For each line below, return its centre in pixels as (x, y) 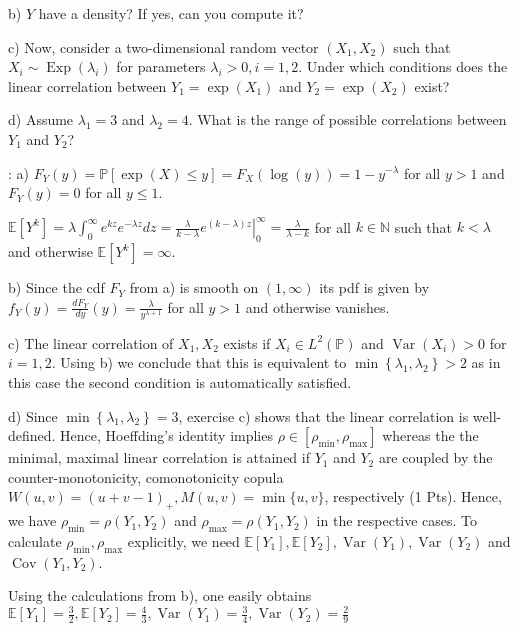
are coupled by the (435, 457)
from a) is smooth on (194, 287)
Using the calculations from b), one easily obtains (160, 595)
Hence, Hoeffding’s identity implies (166, 435)
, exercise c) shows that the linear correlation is (323, 415)
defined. (32, 435)
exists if (247, 342)
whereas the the (430, 435)
